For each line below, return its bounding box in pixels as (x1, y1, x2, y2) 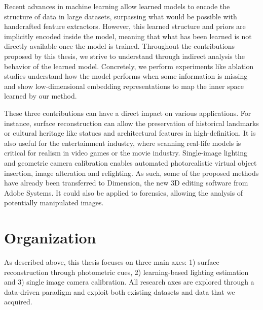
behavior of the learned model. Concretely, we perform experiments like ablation (4, 60, 254, 71)
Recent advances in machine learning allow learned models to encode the (4, 1, 230, 11)
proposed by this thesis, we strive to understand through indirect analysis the (4, 50, 245, 61)
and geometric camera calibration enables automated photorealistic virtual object (4, 157, 257, 168)
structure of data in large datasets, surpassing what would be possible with (4, 11, 237, 21)
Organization (4, 227, 96, 248)
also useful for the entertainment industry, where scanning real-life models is (4, 137, 241, 148)
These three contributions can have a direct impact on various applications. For (4, 107, 251, 118)
